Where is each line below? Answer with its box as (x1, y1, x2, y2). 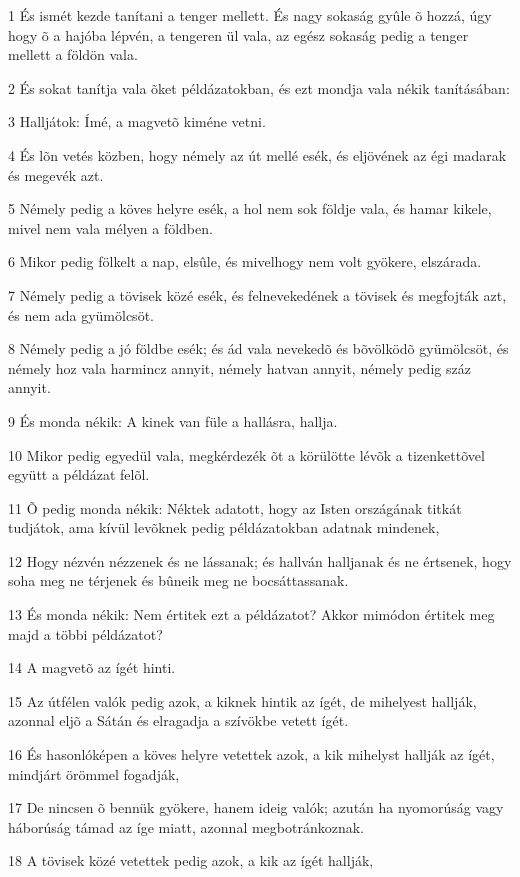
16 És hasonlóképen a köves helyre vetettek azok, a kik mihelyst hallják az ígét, (8, 744, 495, 765)
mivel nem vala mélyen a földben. (8, 217, 213, 238)
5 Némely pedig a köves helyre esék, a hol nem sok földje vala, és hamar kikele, (8, 198, 492, 219)
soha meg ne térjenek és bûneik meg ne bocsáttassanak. (8, 570, 349, 591)
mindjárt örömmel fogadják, (8, 763, 180, 784)
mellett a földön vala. (8, 44, 138, 65)
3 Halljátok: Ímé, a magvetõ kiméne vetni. (8, 111, 266, 132)
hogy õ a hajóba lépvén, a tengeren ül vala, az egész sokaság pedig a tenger (8, 24, 469, 45)
